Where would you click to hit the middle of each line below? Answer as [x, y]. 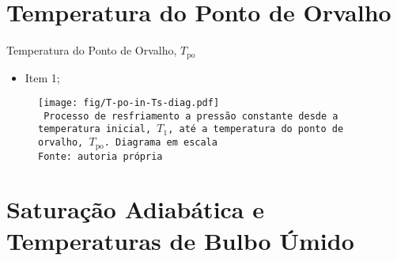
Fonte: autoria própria [100, 156]
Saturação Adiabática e [136, 209]
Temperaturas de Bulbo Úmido [180, 240]
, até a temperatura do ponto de [256, 129]
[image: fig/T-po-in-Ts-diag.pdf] [129, 103]
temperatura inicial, [95, 129]
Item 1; [42, 77]
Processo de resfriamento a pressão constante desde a [191, 116]
